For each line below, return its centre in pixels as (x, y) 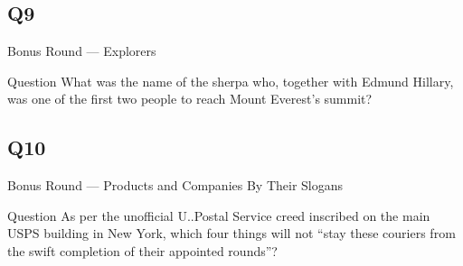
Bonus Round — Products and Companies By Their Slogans (175, 185)
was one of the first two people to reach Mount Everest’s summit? (190, 99)
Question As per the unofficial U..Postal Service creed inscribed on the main (219, 215)
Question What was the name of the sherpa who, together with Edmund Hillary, (231, 81)
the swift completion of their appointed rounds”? (142, 250)
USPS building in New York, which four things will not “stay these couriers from (231, 233)
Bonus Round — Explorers (82, 51)
